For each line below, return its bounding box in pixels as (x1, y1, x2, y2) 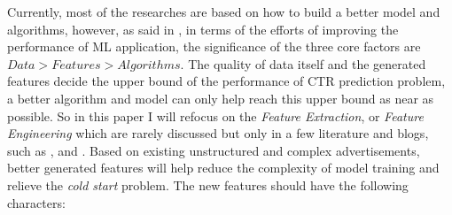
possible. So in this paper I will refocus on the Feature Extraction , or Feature (7, 106, 424, 125)
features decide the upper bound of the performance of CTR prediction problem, (7, 72, 446, 90)
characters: (7, 193, 66, 211)
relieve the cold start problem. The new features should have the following (7, 175, 409, 194)
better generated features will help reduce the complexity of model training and (7, 158, 440, 177)
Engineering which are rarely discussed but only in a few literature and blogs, (7, 124, 429, 142)
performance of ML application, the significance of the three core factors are (7, 37, 421, 56)
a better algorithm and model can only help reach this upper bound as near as (7, 88, 434, 107)
